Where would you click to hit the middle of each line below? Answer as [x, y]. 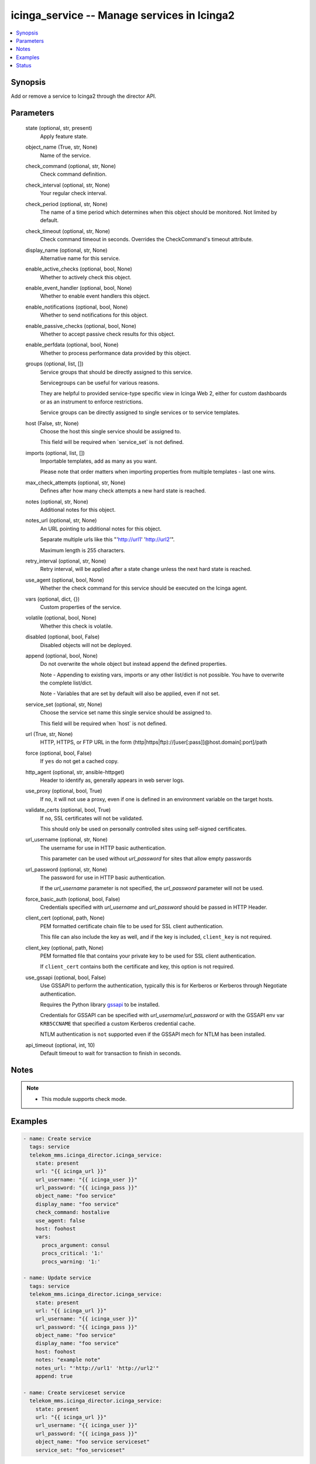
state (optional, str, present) [59, 128]
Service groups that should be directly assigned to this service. [116, 372]
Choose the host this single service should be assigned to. [111, 431]
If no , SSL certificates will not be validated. [92, 818]
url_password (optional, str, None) [66, 869]
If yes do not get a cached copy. [80, 761]
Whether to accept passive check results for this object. [108, 334]
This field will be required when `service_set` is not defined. [112, 442]
